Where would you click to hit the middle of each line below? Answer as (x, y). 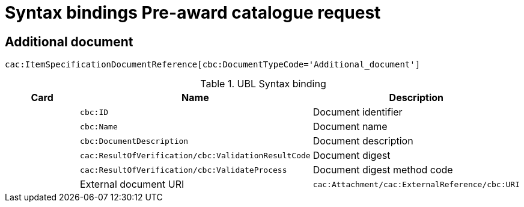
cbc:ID (94, 112)
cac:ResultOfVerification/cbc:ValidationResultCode (195, 155)
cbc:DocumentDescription (134, 141)
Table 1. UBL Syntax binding (263, 84)
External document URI (132, 184)
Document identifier (358, 112)
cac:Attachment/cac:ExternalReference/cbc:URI (416, 184)
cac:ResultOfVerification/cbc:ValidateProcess (184, 170)
